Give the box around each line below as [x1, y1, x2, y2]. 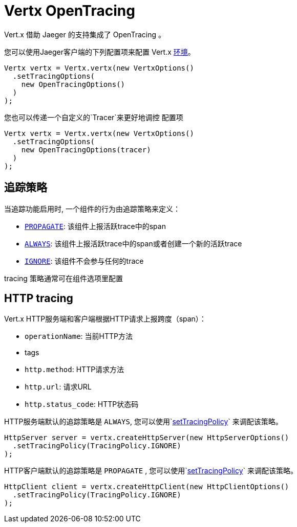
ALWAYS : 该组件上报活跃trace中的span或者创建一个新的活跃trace [25, 239, 242, 248]
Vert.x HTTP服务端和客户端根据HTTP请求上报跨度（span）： [4, 314, 206, 324]
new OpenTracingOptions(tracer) [21, 145, 151, 154]
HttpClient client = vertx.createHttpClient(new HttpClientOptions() [4, 483, 289, 491]
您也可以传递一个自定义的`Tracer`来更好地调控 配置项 [4, 112, 183, 122]
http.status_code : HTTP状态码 [25, 400, 139, 409]
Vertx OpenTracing [4, 2, 135, 19]
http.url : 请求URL [25, 382, 92, 392]
